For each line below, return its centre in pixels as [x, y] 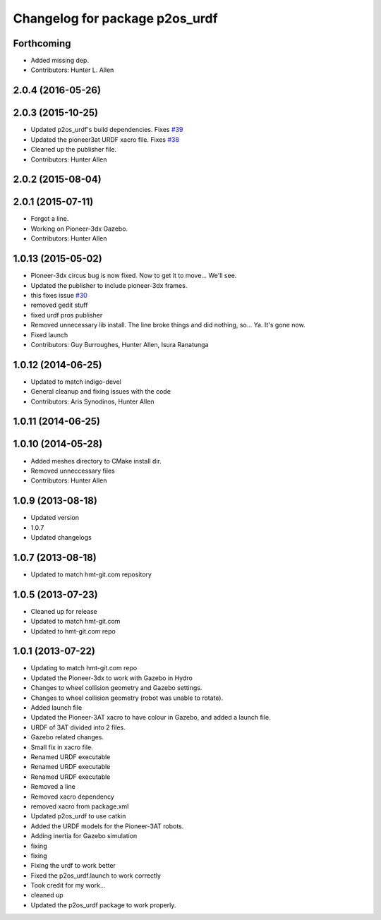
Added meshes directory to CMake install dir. [96, 461]
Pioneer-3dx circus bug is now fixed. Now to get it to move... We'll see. [134, 276]
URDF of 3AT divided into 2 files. [78, 727]
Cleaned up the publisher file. [73, 150]
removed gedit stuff [59, 305]
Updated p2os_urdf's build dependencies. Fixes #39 [107, 130]
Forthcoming [42, 43]
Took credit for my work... [68, 885]
